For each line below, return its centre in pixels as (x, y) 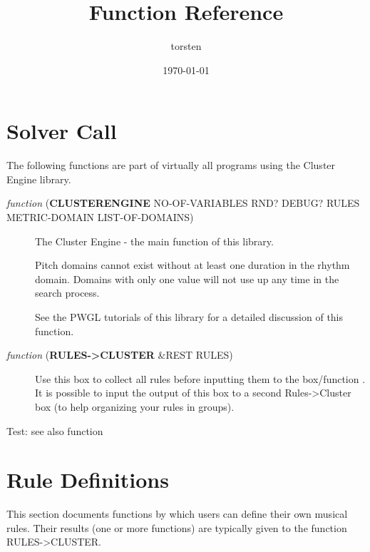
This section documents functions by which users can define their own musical (177, 514)
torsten (186, 46)
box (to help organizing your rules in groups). (135, 406)
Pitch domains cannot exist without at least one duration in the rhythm (192, 265)
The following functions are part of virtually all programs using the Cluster (171, 165)
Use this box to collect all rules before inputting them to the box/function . (200, 378)
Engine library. (39, 179)
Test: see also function (55, 430)
